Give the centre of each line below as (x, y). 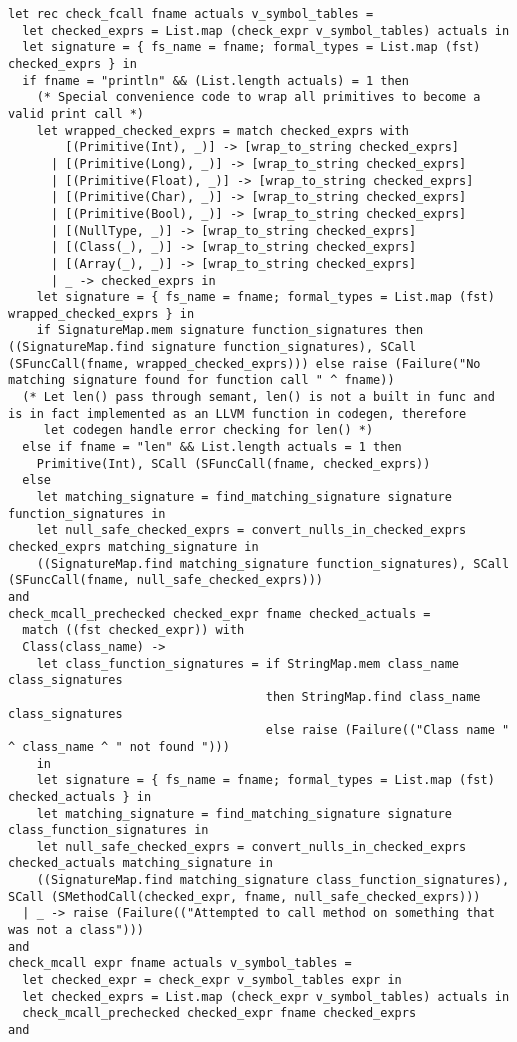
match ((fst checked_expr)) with (133, 630)
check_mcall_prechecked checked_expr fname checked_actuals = (219, 613)
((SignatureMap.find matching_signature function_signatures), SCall (273, 563)
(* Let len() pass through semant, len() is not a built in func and (258, 397)
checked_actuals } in (80, 796)
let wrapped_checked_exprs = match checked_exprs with (222, 130)
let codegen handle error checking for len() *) (208, 430)
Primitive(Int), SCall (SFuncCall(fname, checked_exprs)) (233, 463)
